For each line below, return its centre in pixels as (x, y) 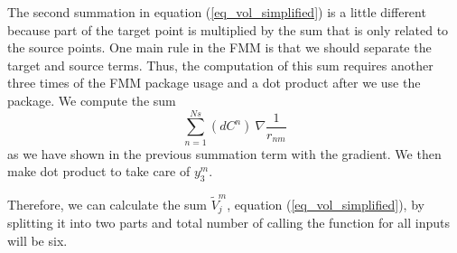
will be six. (37, 240)
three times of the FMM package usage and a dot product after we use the (214, 83)
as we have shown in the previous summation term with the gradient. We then (224, 153)
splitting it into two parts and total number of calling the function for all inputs (229, 223)
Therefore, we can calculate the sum (107, 204)
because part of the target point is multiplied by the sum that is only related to (228, 29)
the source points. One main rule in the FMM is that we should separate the (219, 47)
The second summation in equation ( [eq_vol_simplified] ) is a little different (217, 12)
